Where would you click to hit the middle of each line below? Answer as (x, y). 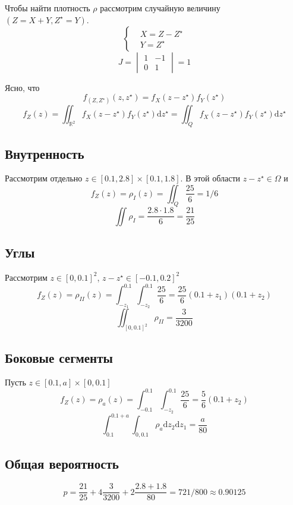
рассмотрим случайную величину (160, 8)
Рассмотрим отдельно (44, 178)
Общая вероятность (62, 464)
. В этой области (210, 178)
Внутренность (45, 153)
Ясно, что (22, 87)
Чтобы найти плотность (48, 8)
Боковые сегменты (59, 357)
